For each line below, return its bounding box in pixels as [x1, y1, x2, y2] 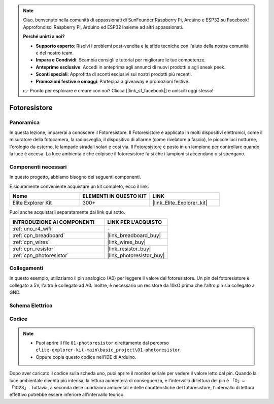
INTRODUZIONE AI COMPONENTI [12, 218, 95, 225]
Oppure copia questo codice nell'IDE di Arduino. [36, 354, 136, 360]
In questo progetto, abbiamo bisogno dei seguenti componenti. [9, 174, 142, 180]
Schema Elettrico [9, 302, 53, 309]
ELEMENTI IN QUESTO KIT [82, 193, 147, 200]
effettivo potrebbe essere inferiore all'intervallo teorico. [9, 391, 125, 398]
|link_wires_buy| [107, 239, 146, 246]
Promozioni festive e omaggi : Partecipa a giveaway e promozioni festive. [36, 78, 190, 84]
